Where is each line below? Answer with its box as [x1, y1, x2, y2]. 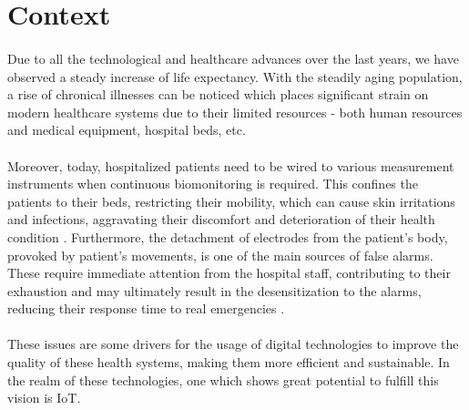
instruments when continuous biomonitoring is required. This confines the [7, 174, 418, 193]
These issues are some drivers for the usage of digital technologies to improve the [7, 334, 459, 354]
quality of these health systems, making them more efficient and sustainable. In [7, 353, 450, 372]
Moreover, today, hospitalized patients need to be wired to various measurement [7, 156, 454, 175]
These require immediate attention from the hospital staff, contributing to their [7, 263, 451, 282]
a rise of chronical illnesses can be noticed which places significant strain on [7, 85, 429, 104]
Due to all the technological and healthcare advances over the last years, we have [7, 48, 459, 67]
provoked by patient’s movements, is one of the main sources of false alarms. [7, 245, 433, 264]
